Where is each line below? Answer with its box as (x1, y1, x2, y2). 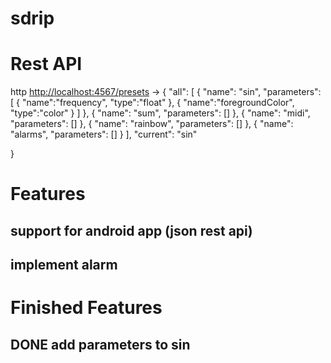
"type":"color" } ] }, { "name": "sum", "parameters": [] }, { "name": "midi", (10, 107, 311, 119)
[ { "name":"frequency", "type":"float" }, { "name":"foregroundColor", (10, 97, 295, 109)
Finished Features (10, 297, 163, 319)
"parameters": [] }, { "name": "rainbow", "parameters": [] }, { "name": (10, 118, 294, 130)
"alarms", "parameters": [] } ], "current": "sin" (10, 128, 198, 141)
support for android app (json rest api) (10, 222, 253, 239)
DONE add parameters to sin (10, 336, 191, 353)
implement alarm (10, 257, 118, 274)
